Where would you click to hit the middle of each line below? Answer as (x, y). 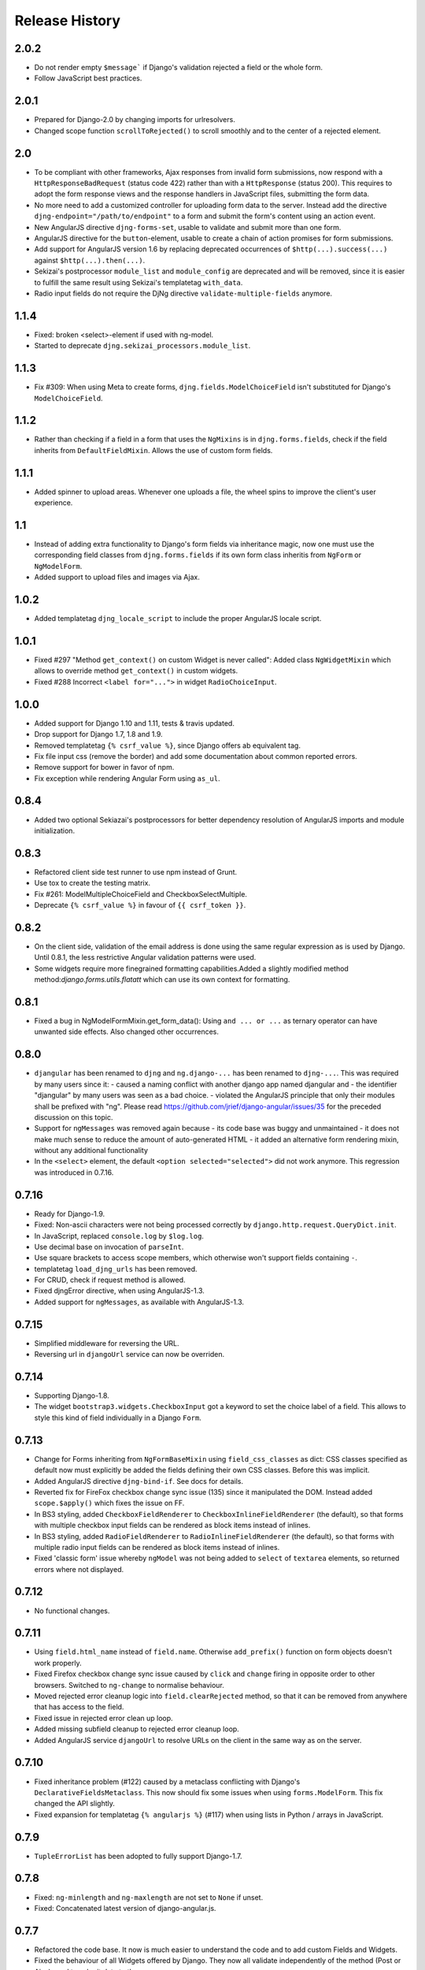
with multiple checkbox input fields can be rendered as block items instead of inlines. (172, 1526)
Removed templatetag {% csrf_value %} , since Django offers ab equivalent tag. (167, 745)
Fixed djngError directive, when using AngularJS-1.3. (119, 1291)
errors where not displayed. (79, 1569)
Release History (68, 20)
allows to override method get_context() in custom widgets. (136, 671)
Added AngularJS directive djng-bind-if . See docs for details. (139, 1481)
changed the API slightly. (75, 1804)
